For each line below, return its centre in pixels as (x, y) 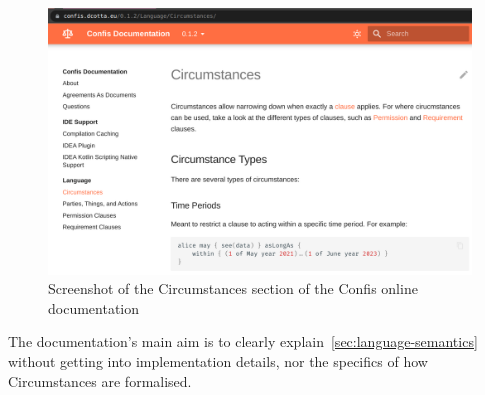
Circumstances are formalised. (100, 380)
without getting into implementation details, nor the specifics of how (218, 361)
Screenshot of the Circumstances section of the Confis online (233, 288)
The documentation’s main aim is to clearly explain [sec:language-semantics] (243, 341)
